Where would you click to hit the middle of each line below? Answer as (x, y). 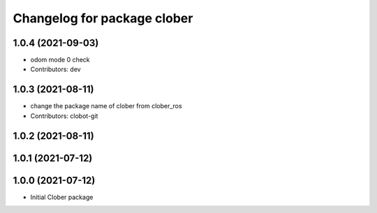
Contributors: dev (56, 69)
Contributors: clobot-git (64, 116)
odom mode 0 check (60, 60)
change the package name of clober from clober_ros (106, 106)
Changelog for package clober (103, 18)
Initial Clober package (62, 197)
